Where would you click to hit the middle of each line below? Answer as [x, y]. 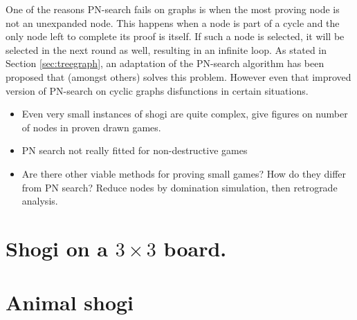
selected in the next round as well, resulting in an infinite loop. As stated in [166, 49]
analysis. [40, 201]
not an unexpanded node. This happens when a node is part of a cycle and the [173, 22]
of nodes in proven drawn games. [91, 127]
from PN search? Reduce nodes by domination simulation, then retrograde [180, 187]
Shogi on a [57, 248]
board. [195, 248]
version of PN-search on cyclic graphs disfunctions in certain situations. [157, 90]
